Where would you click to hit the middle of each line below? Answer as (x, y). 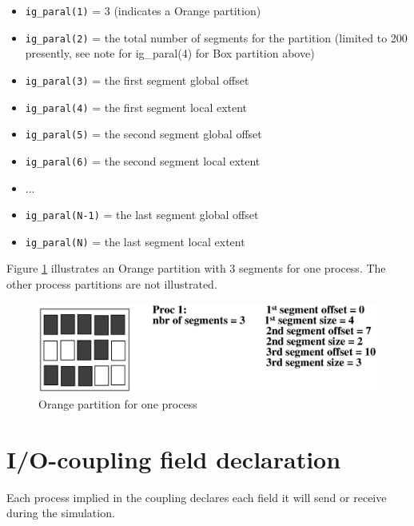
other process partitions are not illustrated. (112, 284)
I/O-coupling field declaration (174, 458)
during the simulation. (61, 513)
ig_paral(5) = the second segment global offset (143, 134)
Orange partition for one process (118, 404)
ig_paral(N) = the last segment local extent (135, 241)
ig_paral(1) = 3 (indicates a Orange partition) (143, 10)
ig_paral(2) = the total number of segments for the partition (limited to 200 (216, 37)
